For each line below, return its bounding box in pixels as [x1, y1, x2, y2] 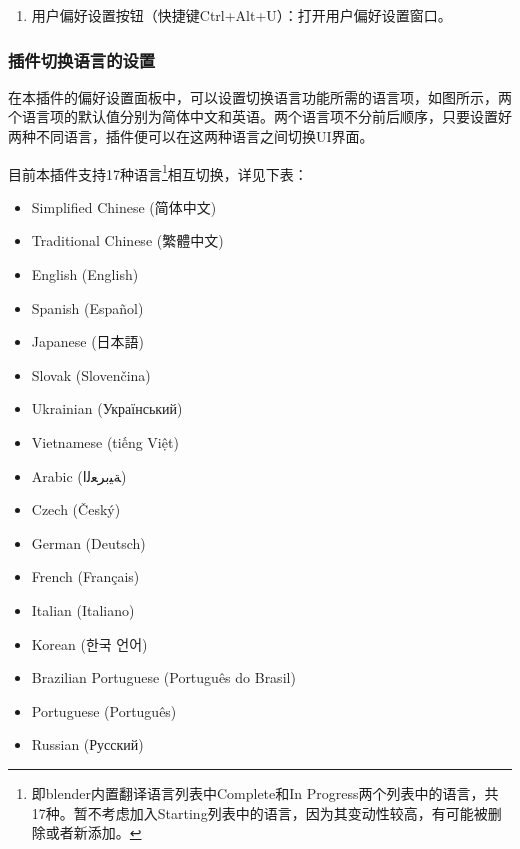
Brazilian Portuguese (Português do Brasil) [31, 667, 296, 688]
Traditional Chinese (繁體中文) [31, 230, 224, 251]
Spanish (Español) [31, 297, 144, 318]
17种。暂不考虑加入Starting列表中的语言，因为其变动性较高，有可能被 [31, 802, 488, 823]
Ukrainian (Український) [31, 398, 183, 419]
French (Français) [31, 566, 140, 587]
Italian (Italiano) [31, 599, 135, 620]
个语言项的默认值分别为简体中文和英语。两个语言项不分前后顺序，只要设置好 [8, 106, 512, 127]
